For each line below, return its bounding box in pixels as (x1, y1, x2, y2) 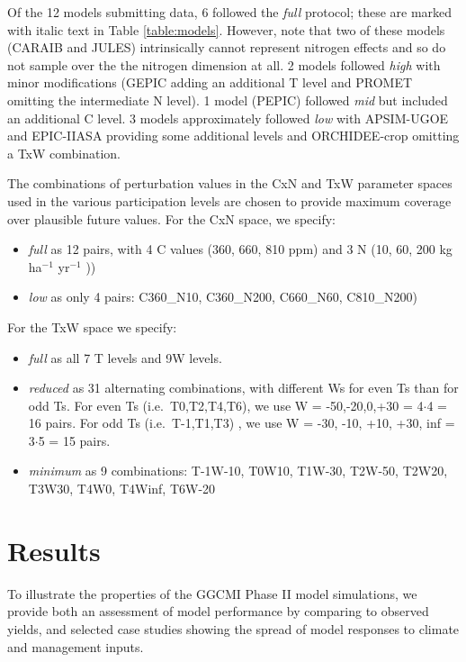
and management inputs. (7, 637, 144, 656)
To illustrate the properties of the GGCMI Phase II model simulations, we (7, 584, 417, 603)
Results (7, 531, 101, 568)
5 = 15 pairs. (38, 431, 111, 449)
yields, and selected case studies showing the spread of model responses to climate (7, 619, 460, 638)
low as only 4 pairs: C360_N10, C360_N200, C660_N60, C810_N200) (28, 287, 417, 306)
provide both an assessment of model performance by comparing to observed (7, 602, 429, 621)
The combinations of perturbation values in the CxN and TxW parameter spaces (7, 174, 453, 193)
